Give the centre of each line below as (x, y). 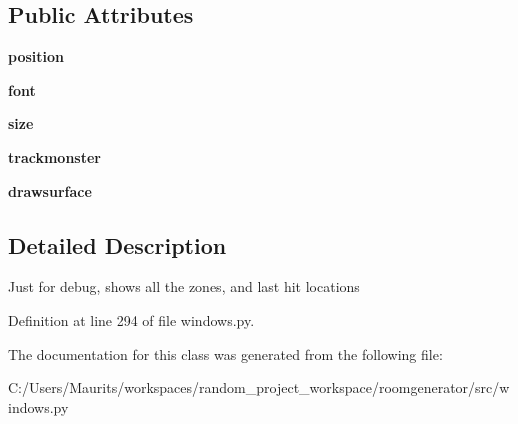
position (36, 56)
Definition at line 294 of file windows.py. (131, 319)
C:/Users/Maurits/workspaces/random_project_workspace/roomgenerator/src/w (259, 387)
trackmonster (54, 156)
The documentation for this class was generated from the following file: (225, 353)
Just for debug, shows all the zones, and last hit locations (184, 286)
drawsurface (50, 190)
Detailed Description (117, 244)
